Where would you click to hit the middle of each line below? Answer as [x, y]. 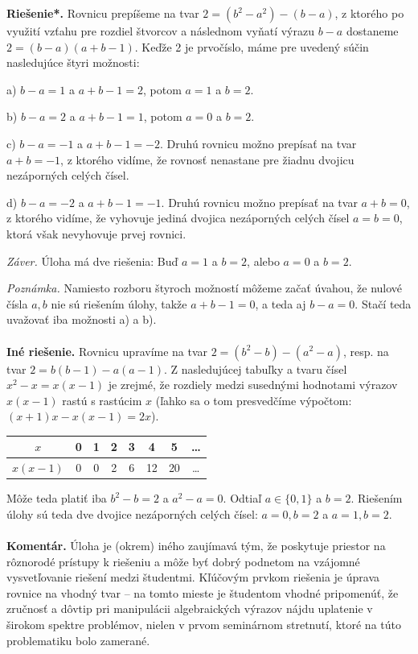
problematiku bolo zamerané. [78, 640]
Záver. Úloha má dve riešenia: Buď [92, 261]
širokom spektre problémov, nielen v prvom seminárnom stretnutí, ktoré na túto [204, 625]
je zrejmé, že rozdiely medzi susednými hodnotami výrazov [253, 385]
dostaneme [372, 31]
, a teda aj [281, 303]
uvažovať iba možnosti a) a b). [82, 319]
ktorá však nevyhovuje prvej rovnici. [96, 233]
